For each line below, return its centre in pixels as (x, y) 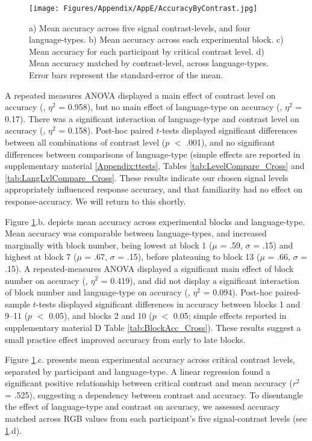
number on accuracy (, (46, 280)
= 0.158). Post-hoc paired (106, 130)
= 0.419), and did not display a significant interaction (200, 280)
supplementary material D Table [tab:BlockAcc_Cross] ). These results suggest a (153, 327)
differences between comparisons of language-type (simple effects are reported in (153, 154)
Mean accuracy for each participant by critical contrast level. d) (147, 51)
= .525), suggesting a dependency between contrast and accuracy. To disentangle (154, 394)
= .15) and (273, 245)
